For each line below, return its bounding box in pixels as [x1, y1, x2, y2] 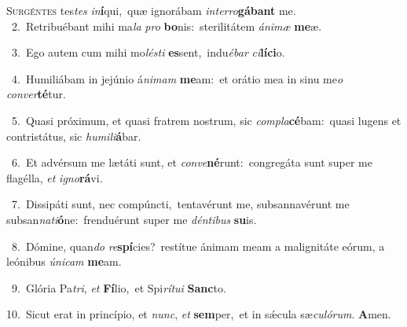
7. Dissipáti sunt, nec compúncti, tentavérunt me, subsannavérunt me [11, 196, 350, 212]
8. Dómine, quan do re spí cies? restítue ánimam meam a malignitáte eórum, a [11, 237, 385, 254]
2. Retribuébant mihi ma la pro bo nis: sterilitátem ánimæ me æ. [11, 17, 322, 34]
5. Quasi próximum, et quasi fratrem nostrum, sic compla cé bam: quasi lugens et [11, 112, 401, 128]
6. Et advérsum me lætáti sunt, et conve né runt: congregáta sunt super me [11, 154, 372, 171]
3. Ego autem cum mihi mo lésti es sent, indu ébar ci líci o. [11, 44, 285, 61]
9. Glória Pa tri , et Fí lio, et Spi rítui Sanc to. [11, 279, 226, 296]
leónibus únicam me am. [6, 253, 122, 270]
